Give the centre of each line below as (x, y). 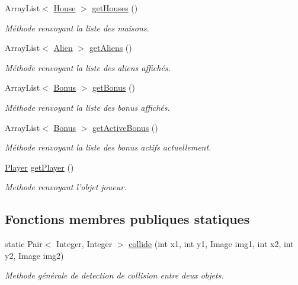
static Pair (24, 244)
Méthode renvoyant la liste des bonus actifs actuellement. (108, 147)
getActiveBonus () (125, 127)
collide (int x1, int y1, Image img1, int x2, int (211, 244)
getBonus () (114, 87)
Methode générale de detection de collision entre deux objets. (114, 275)
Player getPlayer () (39, 167)
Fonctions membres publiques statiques (127, 219)
